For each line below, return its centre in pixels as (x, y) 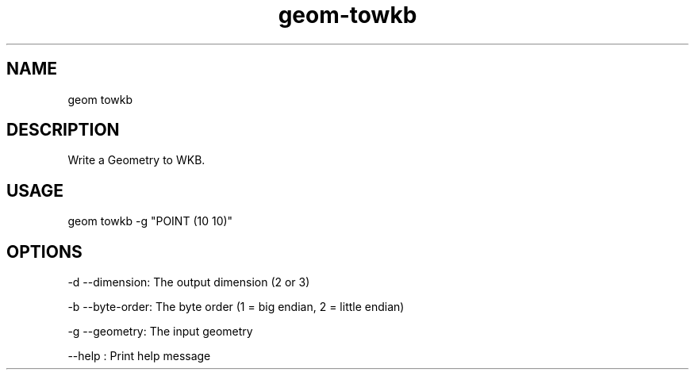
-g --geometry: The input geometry (160, 332)
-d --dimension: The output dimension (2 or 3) (189, 282)
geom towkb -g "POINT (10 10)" (150, 221)
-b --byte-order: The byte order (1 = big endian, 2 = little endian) (236, 307)
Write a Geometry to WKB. (136, 160)
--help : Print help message (139, 356)
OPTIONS (44, 251)
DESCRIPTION (63, 130)
